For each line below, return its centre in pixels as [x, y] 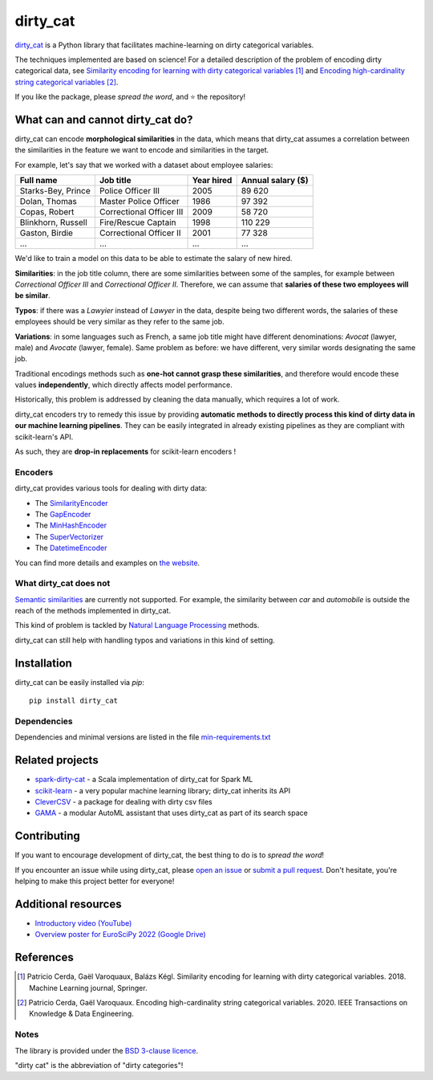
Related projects [57, 760]
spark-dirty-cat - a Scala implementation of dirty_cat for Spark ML [144, 780]
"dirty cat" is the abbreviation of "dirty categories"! [99, 1065]
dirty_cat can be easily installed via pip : [79, 682]
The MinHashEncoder [71, 525]
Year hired [212, 181]
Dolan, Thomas [49, 202]
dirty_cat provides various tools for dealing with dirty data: [111, 488]
